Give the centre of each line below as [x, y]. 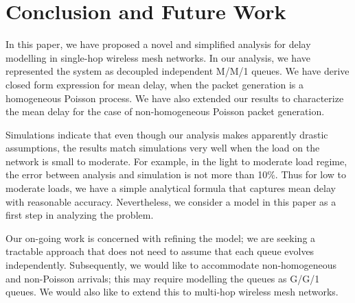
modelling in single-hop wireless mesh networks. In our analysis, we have [158, 57]
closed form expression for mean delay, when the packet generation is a [155, 84]
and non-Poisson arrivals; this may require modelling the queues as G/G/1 [163, 278]
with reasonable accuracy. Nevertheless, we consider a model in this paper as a [171, 201]
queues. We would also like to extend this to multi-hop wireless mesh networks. [172, 292]
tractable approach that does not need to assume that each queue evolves [160, 251]
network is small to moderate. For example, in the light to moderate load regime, [176, 161]
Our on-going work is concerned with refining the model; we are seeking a [161, 238]
